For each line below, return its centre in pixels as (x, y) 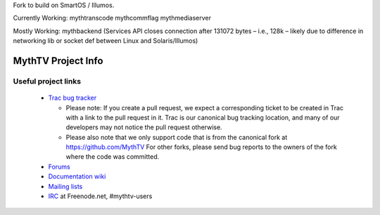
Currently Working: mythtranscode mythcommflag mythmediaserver (112, 18)
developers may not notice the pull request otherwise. (144, 127)
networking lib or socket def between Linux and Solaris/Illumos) (106, 41)
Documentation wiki (77, 176)
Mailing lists (65, 186)
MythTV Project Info (58, 61)
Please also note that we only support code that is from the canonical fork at (177, 137)
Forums (59, 167)
